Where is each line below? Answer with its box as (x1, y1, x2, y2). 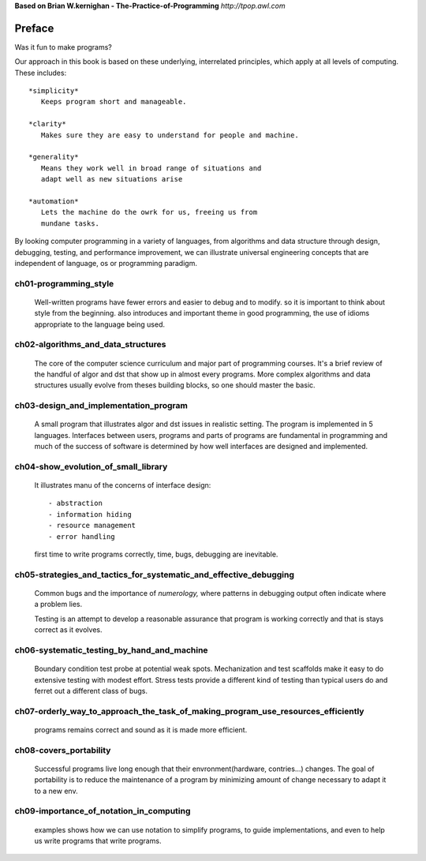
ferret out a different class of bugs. (34, 686, 148, 695)
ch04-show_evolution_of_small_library (14, 461, 168, 472)
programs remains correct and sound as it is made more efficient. (34, 724, 248, 734)
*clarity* (28, 119, 66, 129)
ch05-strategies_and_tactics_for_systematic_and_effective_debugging (14, 569, 295, 580)
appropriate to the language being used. (34, 320, 166, 329)
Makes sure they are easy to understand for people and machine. (40, 130, 299, 140)
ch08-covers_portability (14, 744, 111, 755)
